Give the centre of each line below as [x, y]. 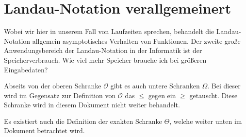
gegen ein [162, 95]
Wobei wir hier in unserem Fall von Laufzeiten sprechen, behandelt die [109, 31]
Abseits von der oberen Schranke [53, 86]
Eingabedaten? [26, 69]
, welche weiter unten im [206, 121]
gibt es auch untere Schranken [155, 86]
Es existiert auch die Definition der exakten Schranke [83, 121]
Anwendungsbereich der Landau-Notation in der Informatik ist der [103, 50]
